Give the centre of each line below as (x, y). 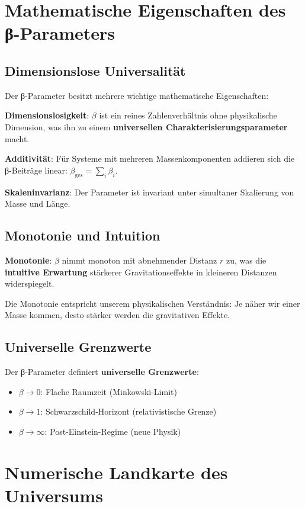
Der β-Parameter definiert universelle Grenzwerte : (102, 372)
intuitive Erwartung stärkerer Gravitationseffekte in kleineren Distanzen (141, 272)
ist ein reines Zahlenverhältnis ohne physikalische (188, 115)
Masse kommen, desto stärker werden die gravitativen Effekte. (118, 315)
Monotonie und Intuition (83, 235)
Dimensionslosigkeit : (47, 115)
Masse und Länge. (38, 203)
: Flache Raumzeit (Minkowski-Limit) (109, 391)
